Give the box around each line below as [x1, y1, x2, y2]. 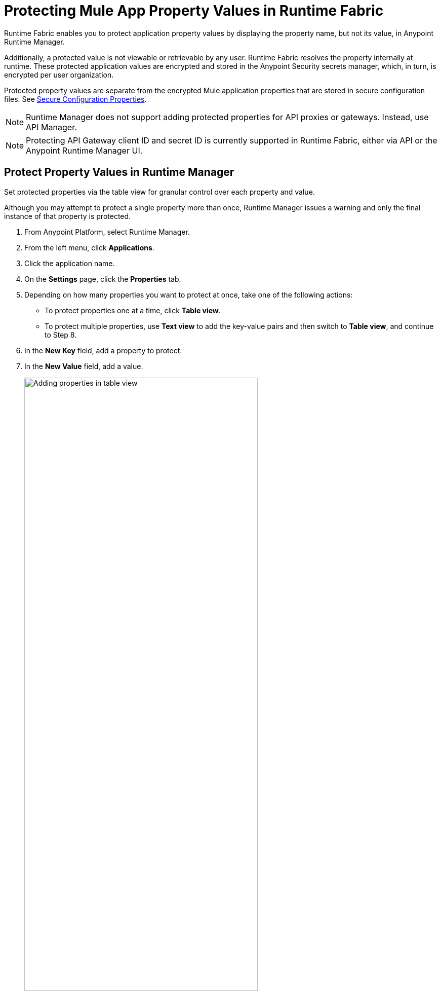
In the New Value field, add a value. [24, 361, 143, 371]
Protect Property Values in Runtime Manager [4, 166, 234, 179]
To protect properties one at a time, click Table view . [45, 306, 221, 315]
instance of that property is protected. [4, 211, 131, 220]
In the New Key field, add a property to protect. [24, 346, 182, 355]
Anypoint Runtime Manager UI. [26, 145, 143, 156]
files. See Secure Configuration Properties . [4, 94, 147, 103]
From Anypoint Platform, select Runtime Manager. [24, 227, 190, 236]
